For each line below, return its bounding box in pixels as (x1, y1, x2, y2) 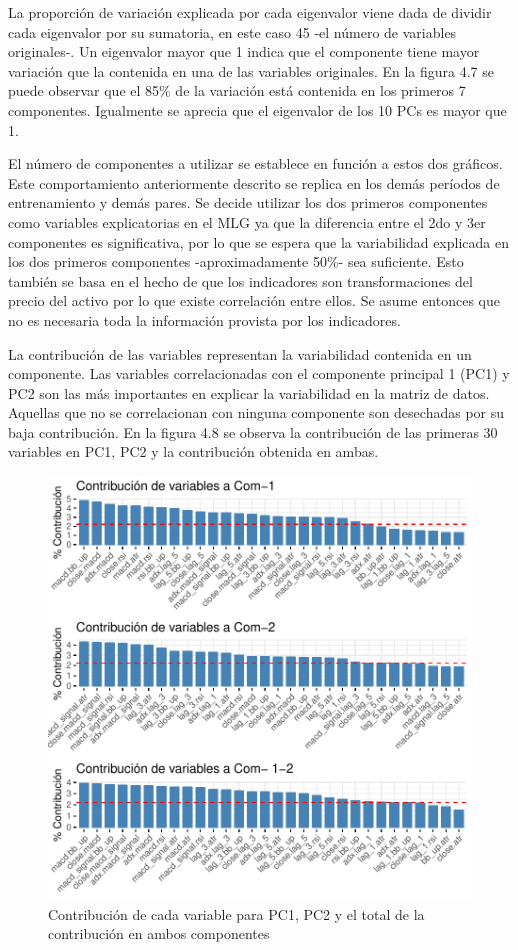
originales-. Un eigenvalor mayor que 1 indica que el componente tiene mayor (8, 41, 480, 62)
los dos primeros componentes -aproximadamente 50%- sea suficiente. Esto (8, 251, 464, 272)
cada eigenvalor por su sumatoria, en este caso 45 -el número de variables (8, 21, 457, 42)
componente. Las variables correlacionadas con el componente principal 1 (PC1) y (8, 363, 510, 384)
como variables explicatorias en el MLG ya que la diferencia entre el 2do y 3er (8, 211, 486, 232)
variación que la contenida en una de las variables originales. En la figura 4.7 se (8, 60, 494, 81)
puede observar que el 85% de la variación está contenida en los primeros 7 (8, 80, 466, 101)
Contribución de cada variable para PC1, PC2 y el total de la (48, 903, 425, 924)
